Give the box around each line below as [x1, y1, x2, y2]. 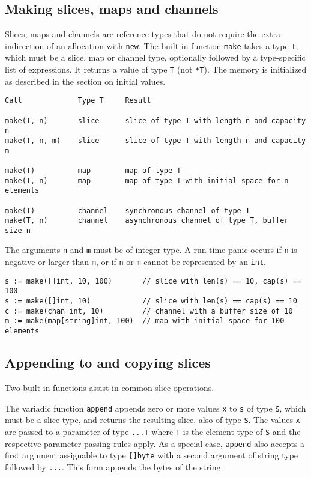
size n [5, 226, 31, 235]
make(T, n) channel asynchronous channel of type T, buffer [5, 216, 289, 225]
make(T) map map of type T [5, 166, 181, 175]
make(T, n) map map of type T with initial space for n [5, 176, 289, 185]
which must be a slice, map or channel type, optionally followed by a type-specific [5, 51, 306, 64]
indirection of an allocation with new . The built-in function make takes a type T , [5, 39, 298, 52]
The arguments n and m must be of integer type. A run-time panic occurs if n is [5, 243, 297, 256]
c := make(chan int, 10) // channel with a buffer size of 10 [5, 306, 293, 315]
